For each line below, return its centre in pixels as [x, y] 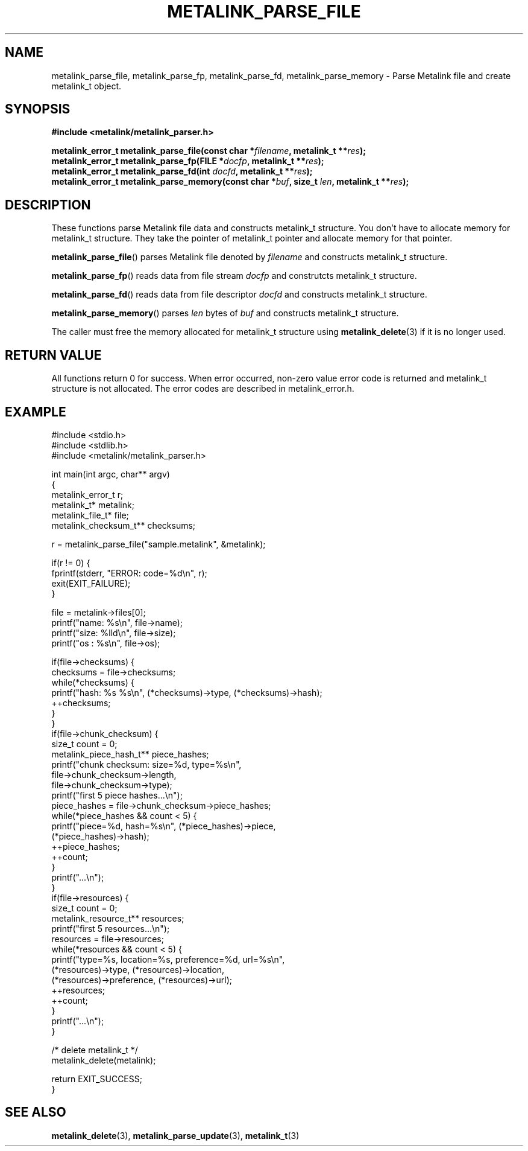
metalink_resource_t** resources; [118, 918]
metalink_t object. [86, 86]
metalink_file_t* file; [90, 515]
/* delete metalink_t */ [95, 1050]
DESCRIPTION [48, 205]
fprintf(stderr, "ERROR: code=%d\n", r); [129, 573]
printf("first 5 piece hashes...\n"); [117, 795]
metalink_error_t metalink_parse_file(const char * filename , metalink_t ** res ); [209, 151]
